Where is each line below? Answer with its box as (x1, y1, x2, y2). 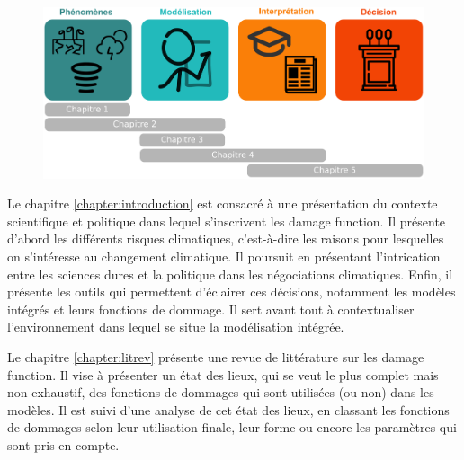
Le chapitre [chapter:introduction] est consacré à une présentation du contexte (7, 194, 438, 213)
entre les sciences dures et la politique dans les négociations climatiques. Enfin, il (7, 264, 453, 283)
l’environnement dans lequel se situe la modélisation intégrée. (7, 317, 344, 336)
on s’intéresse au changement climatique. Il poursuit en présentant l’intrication (7, 247, 441, 266)
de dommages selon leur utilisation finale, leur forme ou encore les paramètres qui (7, 418, 457, 437)
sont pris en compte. (7, 435, 120, 454)
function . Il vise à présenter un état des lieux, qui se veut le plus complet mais (7, 365, 439, 384)
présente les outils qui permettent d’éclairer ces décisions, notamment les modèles (7, 282, 456, 301)
